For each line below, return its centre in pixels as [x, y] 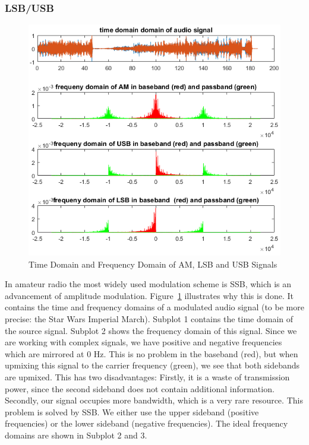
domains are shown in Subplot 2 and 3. [76, 435]
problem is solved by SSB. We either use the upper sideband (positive [132, 411]
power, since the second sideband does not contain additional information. [140, 388]
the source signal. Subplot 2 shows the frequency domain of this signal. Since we [151, 330]
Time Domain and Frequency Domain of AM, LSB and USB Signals [153, 264]
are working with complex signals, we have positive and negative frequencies [144, 342]
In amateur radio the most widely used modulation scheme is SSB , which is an [148, 284]
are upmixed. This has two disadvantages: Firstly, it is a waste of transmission [147, 376]
